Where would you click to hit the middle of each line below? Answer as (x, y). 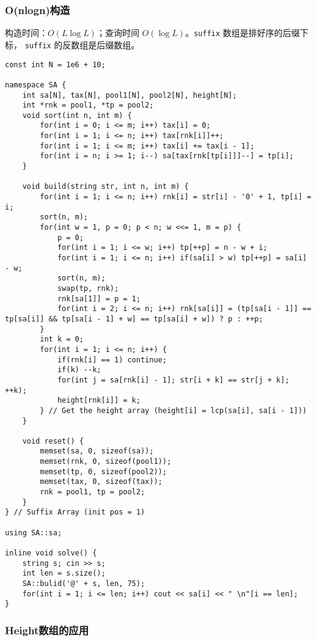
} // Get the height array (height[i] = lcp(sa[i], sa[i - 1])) (173, 410)
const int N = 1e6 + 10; (55, 64)
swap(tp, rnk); (88, 288)
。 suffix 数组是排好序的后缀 (242, 33)
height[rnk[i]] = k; (99, 401)
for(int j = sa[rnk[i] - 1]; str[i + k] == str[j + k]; (173, 380)
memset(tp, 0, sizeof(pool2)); (103, 471)
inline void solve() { (51, 553)
